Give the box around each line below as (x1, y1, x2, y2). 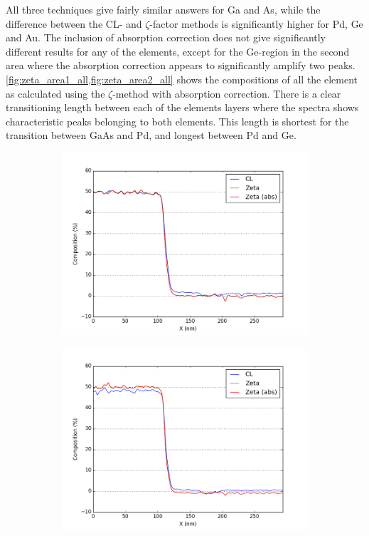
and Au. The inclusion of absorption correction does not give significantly (6, 30, 326, 45)
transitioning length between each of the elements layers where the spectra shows (6, 100, 359, 115)
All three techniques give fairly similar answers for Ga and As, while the (6, 2, 321, 16)
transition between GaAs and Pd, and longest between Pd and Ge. (6, 128, 296, 143)
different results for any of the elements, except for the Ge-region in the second (6, 43, 350, 58)
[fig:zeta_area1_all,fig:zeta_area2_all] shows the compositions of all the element (6, 71, 358, 86)
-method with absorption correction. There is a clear (112, 86, 341, 100)
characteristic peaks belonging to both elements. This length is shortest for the (6, 113, 349, 128)
